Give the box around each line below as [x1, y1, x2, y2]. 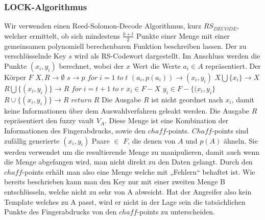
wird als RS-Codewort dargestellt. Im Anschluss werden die [74, 50, 260, 61]
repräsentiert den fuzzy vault [4, 115, 94, 126]
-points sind [211, 125, 249, 136]
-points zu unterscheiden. [137, 206, 215, 217]
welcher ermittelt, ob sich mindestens [4, 30, 120, 41]
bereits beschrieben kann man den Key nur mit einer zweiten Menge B [4, 176, 225, 187]
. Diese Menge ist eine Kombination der [104, 115, 229, 126]
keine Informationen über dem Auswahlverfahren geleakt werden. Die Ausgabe [4, 105, 250, 116]
